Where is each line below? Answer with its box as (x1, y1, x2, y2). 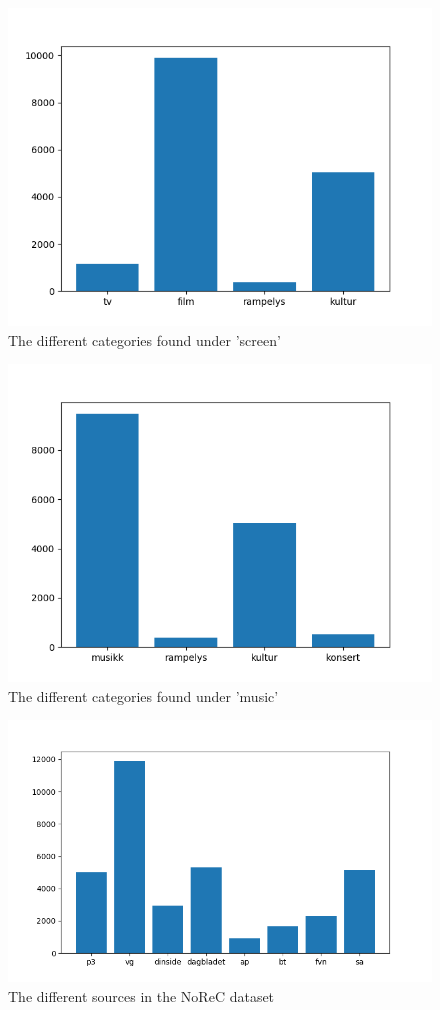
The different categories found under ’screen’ (8, 329, 281, 350)
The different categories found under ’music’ (8, 685, 279, 706)
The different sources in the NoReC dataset (8, 985, 275, 1006)
